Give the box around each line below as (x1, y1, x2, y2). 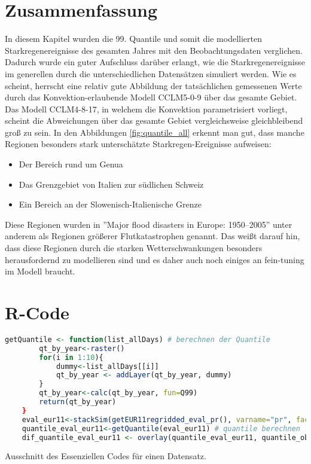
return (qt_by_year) (39, 398, 117, 407)
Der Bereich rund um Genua (19, 158, 123, 170)
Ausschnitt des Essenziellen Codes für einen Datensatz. (5, 450, 206, 462)
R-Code (5, 300, 69, 324)
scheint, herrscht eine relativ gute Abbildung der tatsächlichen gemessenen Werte (5, 79, 302, 91)
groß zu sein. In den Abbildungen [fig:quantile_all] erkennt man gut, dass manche (5, 126, 304, 138)
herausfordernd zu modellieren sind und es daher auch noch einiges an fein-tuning (5, 253, 304, 265)
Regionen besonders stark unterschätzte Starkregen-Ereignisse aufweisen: (5, 138, 272, 150)
